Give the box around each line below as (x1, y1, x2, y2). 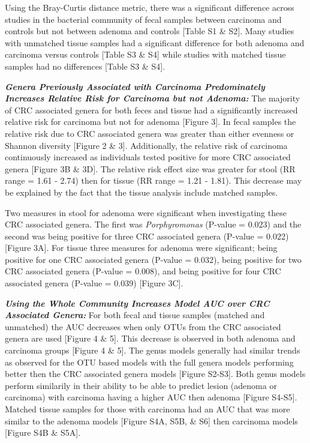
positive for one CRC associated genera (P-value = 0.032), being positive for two (5, 253, 302, 265)
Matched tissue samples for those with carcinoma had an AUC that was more (5, 403, 290, 415)
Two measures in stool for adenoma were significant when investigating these (5, 206, 287, 218)
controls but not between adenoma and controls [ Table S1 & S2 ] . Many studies (5, 25, 294, 37)
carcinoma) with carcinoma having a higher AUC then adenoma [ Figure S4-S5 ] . (5, 391, 297, 403)
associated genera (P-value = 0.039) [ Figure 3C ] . (5, 277, 183, 289)
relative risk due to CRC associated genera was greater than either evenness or (5, 127, 294, 139)
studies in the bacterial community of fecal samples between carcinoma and (5, 13, 282, 25)
